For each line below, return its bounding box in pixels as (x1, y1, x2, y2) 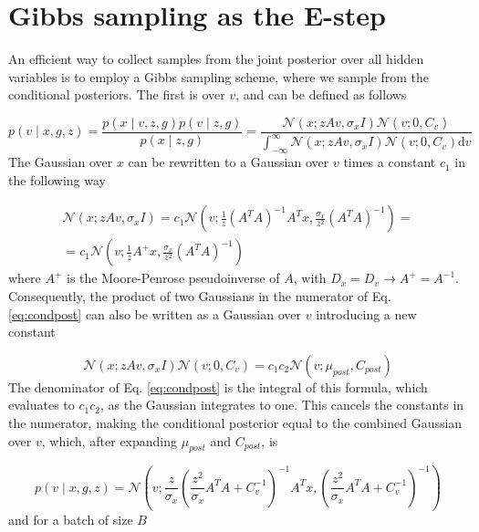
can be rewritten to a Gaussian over (128, 152, 329, 172)
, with (293, 268, 327, 287)
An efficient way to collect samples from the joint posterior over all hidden (8, 49, 424, 68)
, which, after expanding (41, 431, 178, 450)
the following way (8, 170, 106, 189)
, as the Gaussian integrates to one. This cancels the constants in (99, 395, 464, 414)
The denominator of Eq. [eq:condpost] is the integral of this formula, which (8, 377, 428, 396)
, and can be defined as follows (235, 85, 407, 104)
